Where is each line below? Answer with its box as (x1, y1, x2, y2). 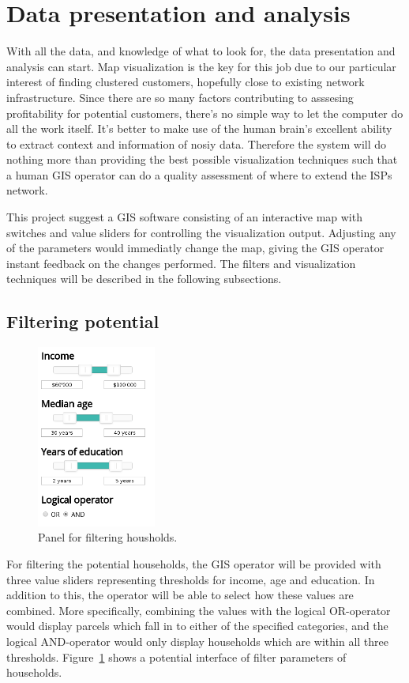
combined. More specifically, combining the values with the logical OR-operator (6, 602, 391, 618)
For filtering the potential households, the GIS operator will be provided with (6, 556, 381, 572)
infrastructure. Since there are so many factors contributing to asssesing (6, 89, 354, 105)
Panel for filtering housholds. (38, 529, 178, 545)
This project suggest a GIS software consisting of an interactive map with (6, 209, 362, 225)
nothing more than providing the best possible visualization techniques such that (6, 151, 398, 168)
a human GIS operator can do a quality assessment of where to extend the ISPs (6, 166, 392, 183)
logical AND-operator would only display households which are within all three (6, 633, 389, 649)
